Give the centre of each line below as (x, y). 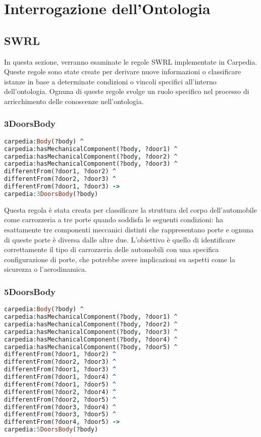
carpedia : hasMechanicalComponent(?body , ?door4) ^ (91, 339)
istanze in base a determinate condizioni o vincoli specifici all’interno (110, 81)
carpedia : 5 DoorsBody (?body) (51, 430)
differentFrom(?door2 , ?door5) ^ (60, 399)
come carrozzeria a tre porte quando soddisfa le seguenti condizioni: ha (114, 220)
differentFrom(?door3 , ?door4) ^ (60, 407)
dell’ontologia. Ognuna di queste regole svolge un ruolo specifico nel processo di (127, 91)
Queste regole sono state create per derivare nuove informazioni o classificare (123, 71)
